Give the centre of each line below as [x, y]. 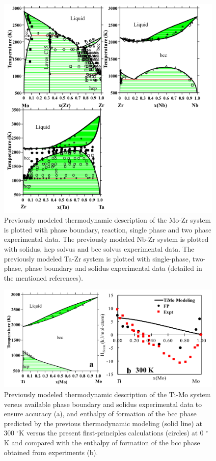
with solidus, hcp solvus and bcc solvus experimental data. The [99, 249]
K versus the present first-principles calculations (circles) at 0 [111, 433]
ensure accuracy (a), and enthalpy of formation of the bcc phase [100, 414]
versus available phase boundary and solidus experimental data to [103, 404]
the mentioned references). [44, 277]
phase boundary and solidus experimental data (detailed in [113, 268]
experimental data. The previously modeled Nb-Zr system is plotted [106, 239]
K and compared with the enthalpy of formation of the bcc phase [102, 443]
